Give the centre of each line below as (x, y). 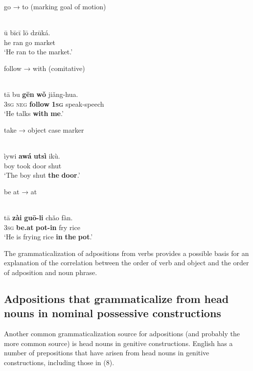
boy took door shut (33, 165)
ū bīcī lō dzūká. (27, 33)
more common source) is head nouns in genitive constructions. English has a (118, 343)
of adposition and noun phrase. (51, 272)
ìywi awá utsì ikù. (32, 156)
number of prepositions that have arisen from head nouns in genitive (107, 353)
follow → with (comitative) (45, 68)
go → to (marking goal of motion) (55, 6)
